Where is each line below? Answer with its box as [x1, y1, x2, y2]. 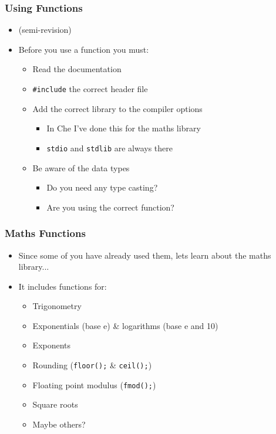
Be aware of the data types [32, 161, 130, 174]
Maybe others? [32, 418, 86, 430]
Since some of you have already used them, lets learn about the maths [18, 249, 271, 261]
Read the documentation [32, 63, 122, 75]
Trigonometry [32, 300, 82, 312]
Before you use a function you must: [18, 43, 149, 55]
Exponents [32, 339, 71, 351]
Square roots [32, 398, 78, 411]
